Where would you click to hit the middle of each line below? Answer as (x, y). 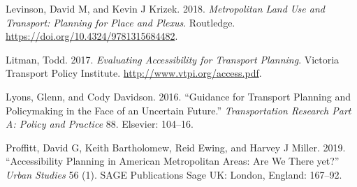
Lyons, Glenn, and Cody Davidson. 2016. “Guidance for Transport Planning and (178, 96)
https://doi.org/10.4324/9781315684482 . (92, 36)
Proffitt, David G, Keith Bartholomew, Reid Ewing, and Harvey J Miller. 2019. (176, 147)
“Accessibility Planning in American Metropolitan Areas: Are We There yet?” (173, 161)
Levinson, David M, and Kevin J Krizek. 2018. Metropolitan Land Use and (165, 8)
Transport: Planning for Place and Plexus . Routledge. (121, 22)
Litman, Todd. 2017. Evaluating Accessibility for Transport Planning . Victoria (173, 59)
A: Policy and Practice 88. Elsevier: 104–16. (100, 124)
